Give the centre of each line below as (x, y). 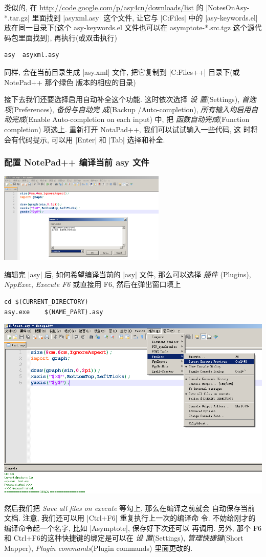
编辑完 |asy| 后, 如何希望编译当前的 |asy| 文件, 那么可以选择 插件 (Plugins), (128, 274)
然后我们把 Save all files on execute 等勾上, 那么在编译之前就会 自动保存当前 (130, 508)
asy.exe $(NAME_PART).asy (54, 312)
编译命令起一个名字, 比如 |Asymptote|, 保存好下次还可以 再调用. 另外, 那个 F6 (133, 528)
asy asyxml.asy (32, 55)
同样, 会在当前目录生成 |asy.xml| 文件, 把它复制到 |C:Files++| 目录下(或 (122, 71)
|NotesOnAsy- (228, 7)
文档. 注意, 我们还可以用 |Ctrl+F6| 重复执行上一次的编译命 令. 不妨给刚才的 (130, 518)
